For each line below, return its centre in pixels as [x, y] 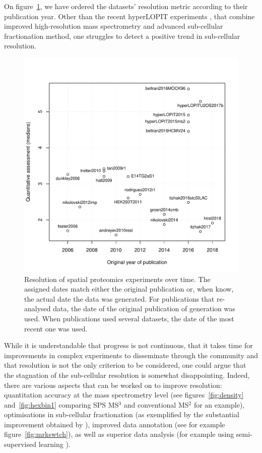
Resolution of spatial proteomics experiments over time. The [117, 279]
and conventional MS [156, 404]
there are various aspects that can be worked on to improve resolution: [113, 385]
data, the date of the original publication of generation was [144, 308]
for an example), [219, 404]
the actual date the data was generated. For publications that [119, 298]
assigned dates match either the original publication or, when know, [129, 289]
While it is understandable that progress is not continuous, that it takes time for [128, 345]
